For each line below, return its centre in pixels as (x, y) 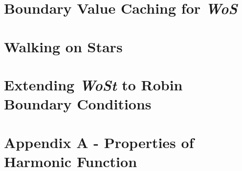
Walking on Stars (63, 46)
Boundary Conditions (78, 104)
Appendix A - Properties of (99, 142)
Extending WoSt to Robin (93, 85)
